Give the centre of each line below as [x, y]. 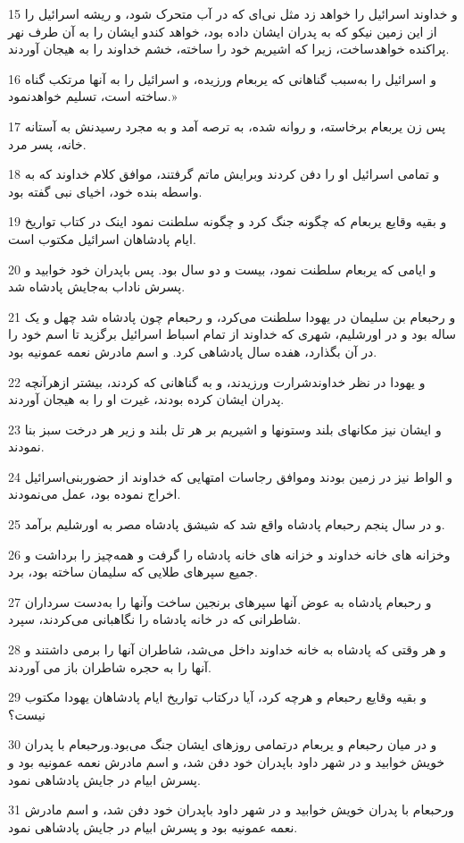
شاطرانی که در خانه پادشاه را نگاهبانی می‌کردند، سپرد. [155, 619]
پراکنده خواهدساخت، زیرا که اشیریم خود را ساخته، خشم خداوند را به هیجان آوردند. [229, 49]
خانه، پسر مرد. [47, 143]
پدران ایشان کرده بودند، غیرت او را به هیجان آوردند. [146, 399]
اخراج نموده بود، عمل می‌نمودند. [95, 494]
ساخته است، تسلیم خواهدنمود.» [93, 96]
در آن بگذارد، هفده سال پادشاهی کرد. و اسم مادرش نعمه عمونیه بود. [193, 351]
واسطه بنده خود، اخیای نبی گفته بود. [105, 191]
